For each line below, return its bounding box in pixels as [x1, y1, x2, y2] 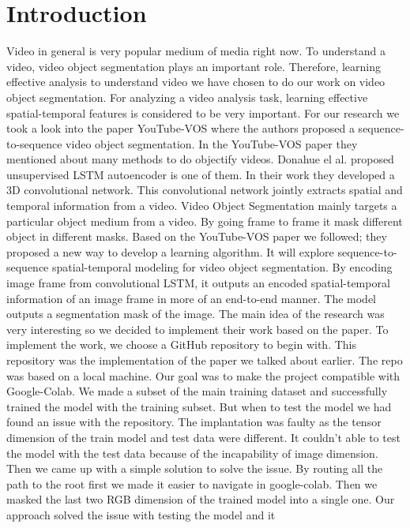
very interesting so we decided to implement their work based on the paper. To [6, 320, 389, 337]
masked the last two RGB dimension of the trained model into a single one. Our [6, 491, 395, 507]
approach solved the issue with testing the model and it [6, 506, 276, 522]
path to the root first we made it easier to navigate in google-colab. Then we [6, 475, 378, 492]
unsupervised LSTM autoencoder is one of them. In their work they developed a [6, 166, 395, 182]
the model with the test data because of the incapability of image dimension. [6, 444, 378, 461]
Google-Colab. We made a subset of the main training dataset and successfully [6, 383, 388, 399]
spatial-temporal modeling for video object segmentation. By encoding [52, 259, 393, 275]
